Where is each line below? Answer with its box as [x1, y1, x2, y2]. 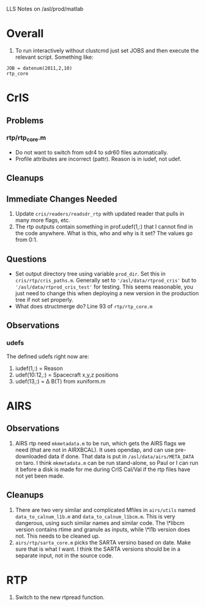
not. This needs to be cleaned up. [15, 532, 100, 540]
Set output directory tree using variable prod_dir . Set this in [15, 270, 166, 277]
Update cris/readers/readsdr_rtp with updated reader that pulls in [15, 210, 185, 217]
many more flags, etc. [15, 217, 70, 224]
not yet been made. [15, 472, 65, 480]
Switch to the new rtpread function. [15, 594, 105, 601]
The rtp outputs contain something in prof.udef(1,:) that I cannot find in [15, 223, 193, 230]
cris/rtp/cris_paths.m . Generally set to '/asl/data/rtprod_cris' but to [15, 277, 197, 284]
